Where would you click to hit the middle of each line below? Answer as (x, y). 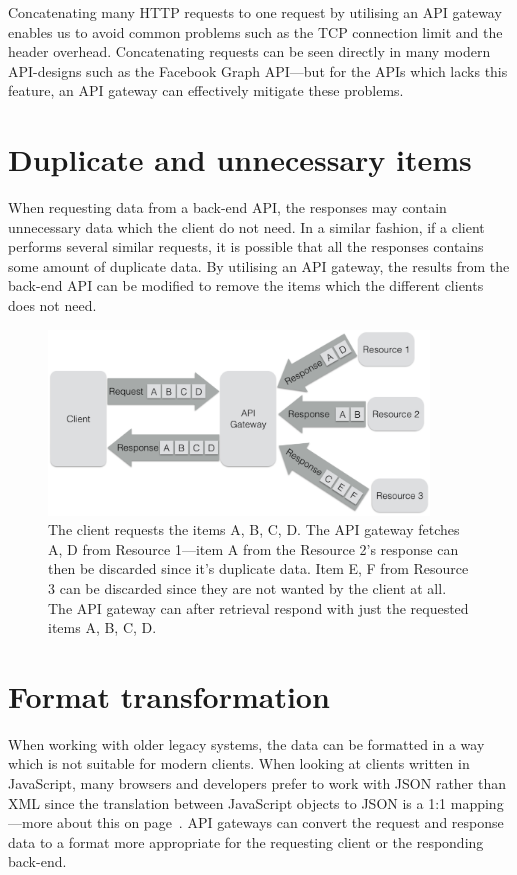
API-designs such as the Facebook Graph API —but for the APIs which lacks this (258, 70)
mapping (477, 802)
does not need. (52, 305)
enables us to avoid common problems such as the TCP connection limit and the (255, 31)
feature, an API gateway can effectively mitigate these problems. (206, 90)
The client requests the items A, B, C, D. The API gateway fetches (254, 529)
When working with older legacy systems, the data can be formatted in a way (246, 743)
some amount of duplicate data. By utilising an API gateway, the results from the (259, 265)
